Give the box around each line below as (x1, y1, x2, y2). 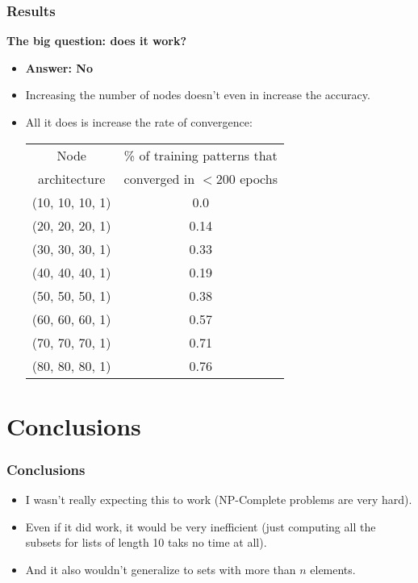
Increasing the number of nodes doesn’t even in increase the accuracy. (25, 86, 370, 103)
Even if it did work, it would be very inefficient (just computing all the (25, 518, 376, 535)
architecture (38, 169, 106, 188)
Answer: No (25, 59, 93, 76)
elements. (310, 560, 356, 577)
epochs (240, 169, 278, 188)
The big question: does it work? (6, 32, 187, 49)
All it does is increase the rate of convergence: (25, 114, 253, 130)
